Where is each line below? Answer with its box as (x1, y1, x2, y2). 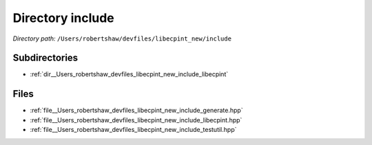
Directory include (12, 10, 115, 25)
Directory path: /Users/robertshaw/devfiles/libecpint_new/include (12, 34, 232, 43)
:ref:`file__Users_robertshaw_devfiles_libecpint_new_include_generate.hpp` (30, 107, 244, 115)
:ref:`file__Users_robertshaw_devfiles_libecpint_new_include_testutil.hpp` (30, 126, 237, 134)
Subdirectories (12, 52, 79, 64)
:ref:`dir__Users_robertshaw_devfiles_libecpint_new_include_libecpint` (30, 70, 229, 78)
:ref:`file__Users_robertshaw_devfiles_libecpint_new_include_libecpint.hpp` (30, 115, 242, 124)
